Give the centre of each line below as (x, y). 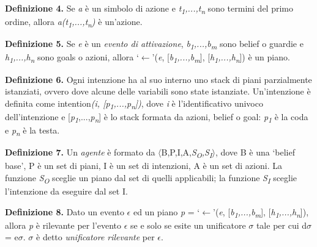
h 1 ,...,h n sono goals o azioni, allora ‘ (72, 58)
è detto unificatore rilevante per (95, 237)
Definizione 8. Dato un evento (65, 211)
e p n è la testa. (32, 131)
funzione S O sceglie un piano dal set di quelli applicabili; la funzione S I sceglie (151, 178)
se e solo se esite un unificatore (188, 225)
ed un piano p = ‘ (166, 211)
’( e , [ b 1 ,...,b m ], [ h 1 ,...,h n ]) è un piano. (221, 58)
